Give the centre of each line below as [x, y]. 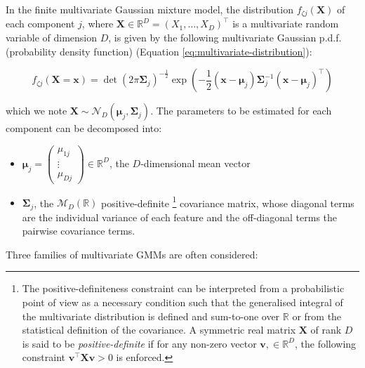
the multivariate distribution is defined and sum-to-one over [151, 316]
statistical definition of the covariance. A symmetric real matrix [159, 330]
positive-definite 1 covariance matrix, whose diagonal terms [228, 202]
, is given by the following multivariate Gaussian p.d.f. [225, 38]
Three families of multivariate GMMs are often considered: [132, 254]
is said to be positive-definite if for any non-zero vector [139, 343]
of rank [326, 330]
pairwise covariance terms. [79, 231]
